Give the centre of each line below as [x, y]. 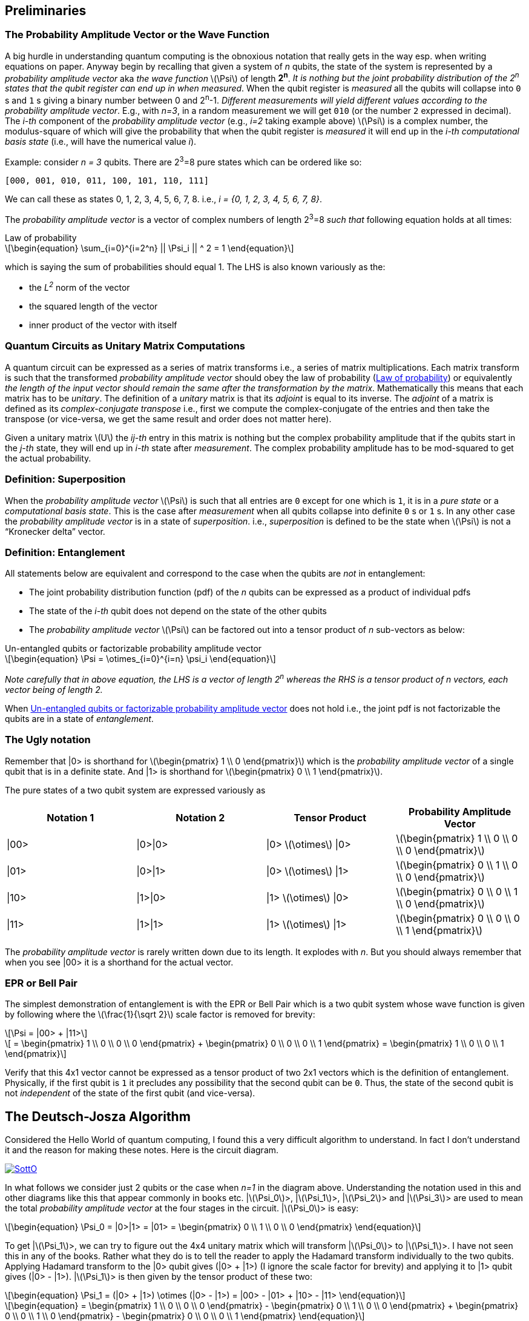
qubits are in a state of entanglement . [79, 718]
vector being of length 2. [54, 689]
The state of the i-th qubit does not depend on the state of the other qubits [178, 611]
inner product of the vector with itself [103, 325]
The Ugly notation [48, 740]
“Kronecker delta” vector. [55, 531]
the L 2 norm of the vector [80, 287]
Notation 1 [71, 817]
